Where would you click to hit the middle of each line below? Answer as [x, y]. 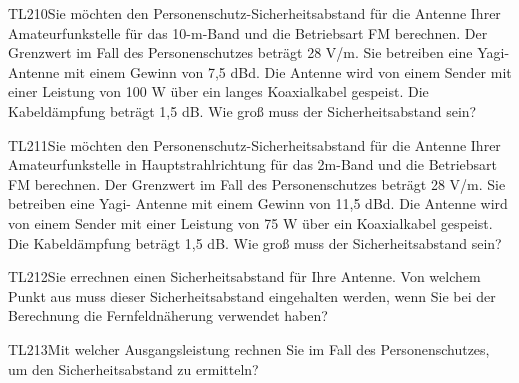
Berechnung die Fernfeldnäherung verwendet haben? [168, 315]
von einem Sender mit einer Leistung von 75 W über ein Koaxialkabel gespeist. [250, 222]
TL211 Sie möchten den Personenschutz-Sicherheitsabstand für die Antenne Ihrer [254, 144]
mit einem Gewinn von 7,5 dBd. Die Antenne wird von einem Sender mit [287, 71]
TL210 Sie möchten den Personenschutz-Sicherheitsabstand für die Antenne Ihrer [254, 13]
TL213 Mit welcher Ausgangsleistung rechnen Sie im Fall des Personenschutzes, [249, 348]
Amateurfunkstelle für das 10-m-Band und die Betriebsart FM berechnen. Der [248, 32]
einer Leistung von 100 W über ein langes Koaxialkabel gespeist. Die [218, 91]
